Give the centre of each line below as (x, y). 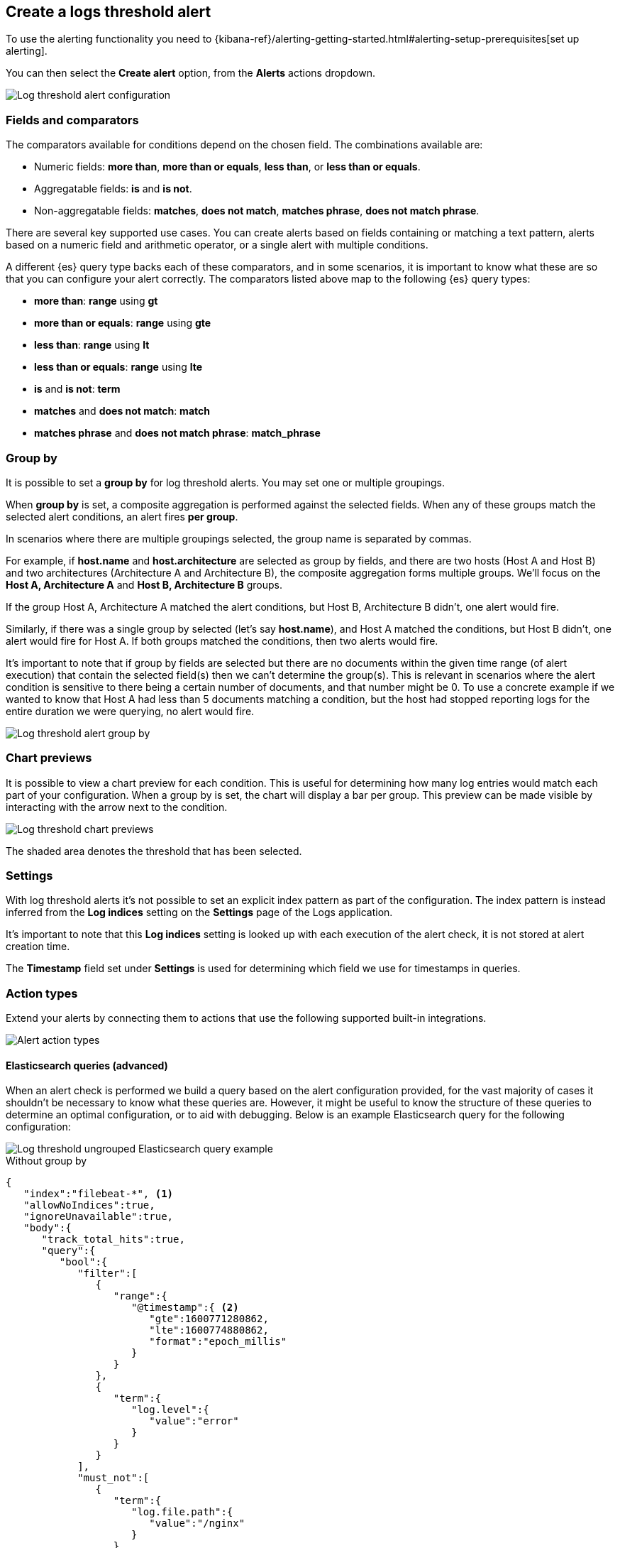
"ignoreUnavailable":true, (99, 1217)
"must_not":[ (114, 1478)
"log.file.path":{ (182, 1512)
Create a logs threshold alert (109, 12)
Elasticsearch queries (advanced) (87, 1065)
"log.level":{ (170, 1410)
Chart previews (49, 758)
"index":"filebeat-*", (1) (99, 1194)
